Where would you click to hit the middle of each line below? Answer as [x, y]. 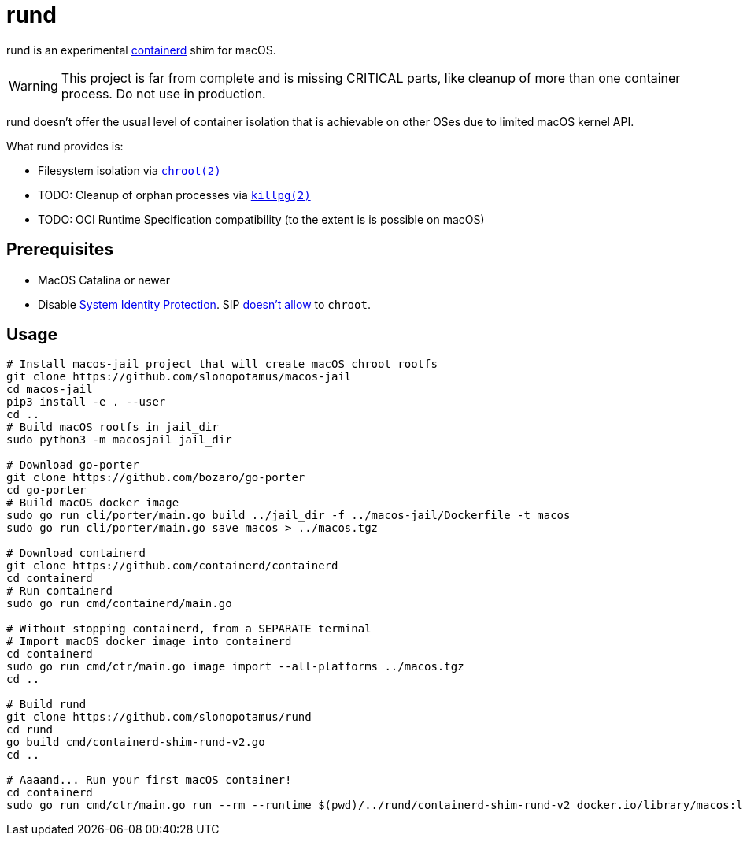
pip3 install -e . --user [86, 402]
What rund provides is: [65, 146]
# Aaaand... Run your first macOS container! [149, 780]
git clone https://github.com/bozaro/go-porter [156, 478]
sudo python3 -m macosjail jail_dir [119, 440]
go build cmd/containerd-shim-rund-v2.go [136, 742]
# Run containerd [59, 591]
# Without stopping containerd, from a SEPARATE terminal [189, 629]
